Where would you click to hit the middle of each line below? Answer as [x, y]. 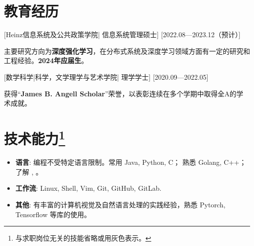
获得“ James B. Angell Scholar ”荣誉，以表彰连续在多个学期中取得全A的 [120, 93]
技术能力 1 [35, 137]
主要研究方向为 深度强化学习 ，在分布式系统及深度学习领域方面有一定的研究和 [127, 51]
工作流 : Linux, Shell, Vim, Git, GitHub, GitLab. [88, 188]
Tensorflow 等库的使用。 [53, 214]
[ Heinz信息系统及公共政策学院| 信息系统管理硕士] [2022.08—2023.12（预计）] [122, 34]
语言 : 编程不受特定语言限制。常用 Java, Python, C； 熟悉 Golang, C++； [131, 162]
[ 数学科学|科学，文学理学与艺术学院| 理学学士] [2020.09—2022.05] [106, 77]
